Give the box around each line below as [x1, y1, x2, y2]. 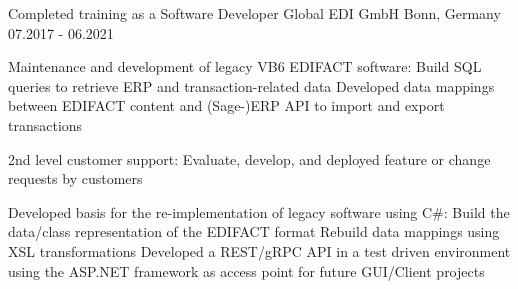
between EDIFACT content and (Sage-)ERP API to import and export [8, 95, 445, 116]
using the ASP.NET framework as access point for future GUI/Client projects [8, 260, 485, 281]
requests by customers [8, 168, 143, 189]
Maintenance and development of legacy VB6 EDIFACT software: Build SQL [8, 56, 482, 77]
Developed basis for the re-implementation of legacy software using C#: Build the [8, 201, 510, 222]
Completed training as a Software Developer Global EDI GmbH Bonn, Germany [8, 3, 501, 23]
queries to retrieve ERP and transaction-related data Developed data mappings [8, 75, 495, 96]
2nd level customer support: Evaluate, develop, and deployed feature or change [8, 148, 491, 169]
